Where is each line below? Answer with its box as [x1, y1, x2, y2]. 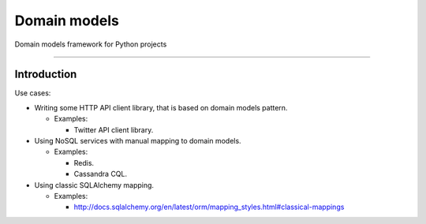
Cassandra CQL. [73, 170, 128, 179]
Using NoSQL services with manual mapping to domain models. [34, 136, 241, 146]
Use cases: [14, 88, 51, 98]
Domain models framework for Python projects [14, 39, 167, 49]
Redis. [73, 158, 95, 167]
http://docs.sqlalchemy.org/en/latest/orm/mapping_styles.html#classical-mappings [73, 202, 345, 212]
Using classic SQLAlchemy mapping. [34, 180, 154, 189]
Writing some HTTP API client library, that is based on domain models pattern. [34, 103, 288, 112]
